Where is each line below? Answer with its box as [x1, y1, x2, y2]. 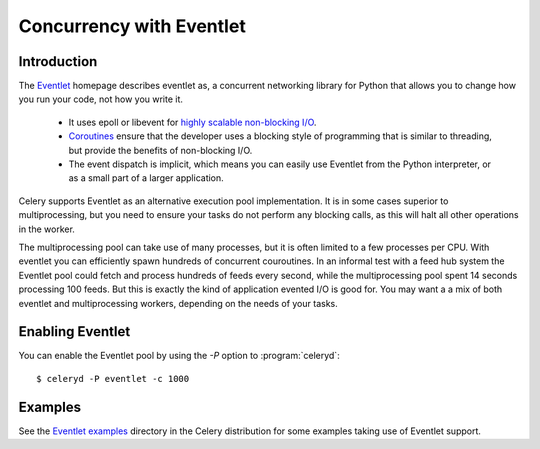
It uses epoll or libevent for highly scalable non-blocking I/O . [68, 116, 317, 128]
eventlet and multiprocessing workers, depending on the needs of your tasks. [18, 297, 339, 309]
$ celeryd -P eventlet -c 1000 [36, 373, 190, 384]
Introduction [18, 53, 98, 70]
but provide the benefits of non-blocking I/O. [68, 144, 253, 156]
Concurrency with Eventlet [18, 15, 247, 37]
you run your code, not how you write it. [18, 93, 184, 105]
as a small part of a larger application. [68, 172, 224, 184]
